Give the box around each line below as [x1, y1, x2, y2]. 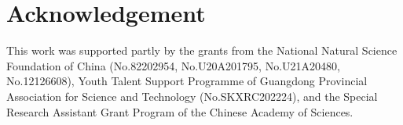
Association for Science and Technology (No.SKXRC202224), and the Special [6, 87, 378, 104]
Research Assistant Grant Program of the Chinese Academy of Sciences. [6, 103, 354, 120]
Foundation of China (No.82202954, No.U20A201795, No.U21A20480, [6, 57, 340, 73]
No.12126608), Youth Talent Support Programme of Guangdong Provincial [6, 73, 368, 89]
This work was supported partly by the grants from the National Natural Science [6, 42, 398, 59]
